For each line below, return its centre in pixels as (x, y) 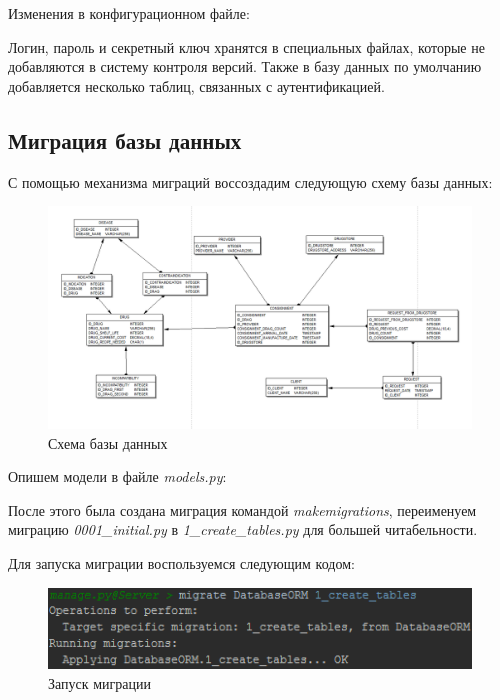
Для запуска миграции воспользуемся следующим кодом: (181, 562)
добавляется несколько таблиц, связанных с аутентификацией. (196, 85)
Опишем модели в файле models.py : (117, 476)
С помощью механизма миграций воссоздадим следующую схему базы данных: (250, 181)
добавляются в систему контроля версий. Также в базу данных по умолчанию (245, 66)
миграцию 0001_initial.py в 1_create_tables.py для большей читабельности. (243, 529)
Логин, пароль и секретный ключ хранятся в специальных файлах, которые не (246, 46)
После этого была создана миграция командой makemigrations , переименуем (242, 509)
